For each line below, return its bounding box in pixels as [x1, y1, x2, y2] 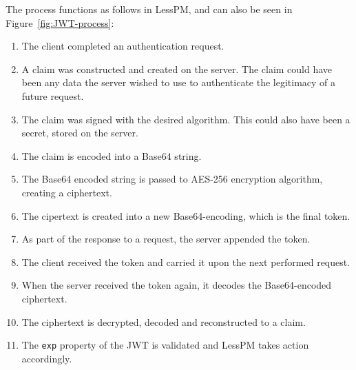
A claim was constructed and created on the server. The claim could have [21, 61, 333, 76]
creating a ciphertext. [21, 185, 112, 199]
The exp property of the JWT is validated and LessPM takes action [21, 338, 309, 352]
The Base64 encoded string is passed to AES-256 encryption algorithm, [21, 172, 323, 186]
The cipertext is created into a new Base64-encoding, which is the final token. [21, 208, 350, 223]
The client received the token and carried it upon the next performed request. [21, 254, 350, 269]
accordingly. [21, 351, 72, 365]
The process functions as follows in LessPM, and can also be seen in [6, 2, 293, 16]
